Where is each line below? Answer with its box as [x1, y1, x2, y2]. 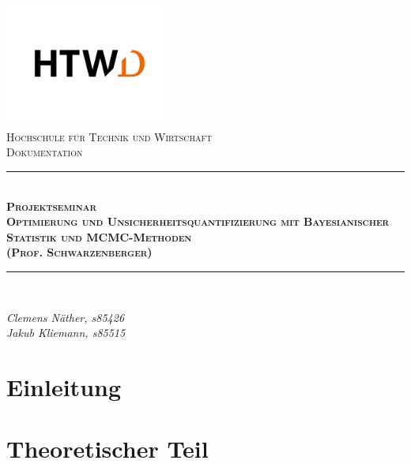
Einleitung [6, 370, 122, 402]
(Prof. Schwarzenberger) [6, 244, 153, 260]
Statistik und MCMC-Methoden [6, 228, 192, 245]
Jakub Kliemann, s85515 [6, 324, 126, 341]
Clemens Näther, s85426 [6, 309, 125, 325]
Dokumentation [6, 144, 83, 160]
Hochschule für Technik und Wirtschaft [6, 128, 213, 144]
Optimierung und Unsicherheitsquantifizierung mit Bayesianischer [6, 213, 390, 230]
